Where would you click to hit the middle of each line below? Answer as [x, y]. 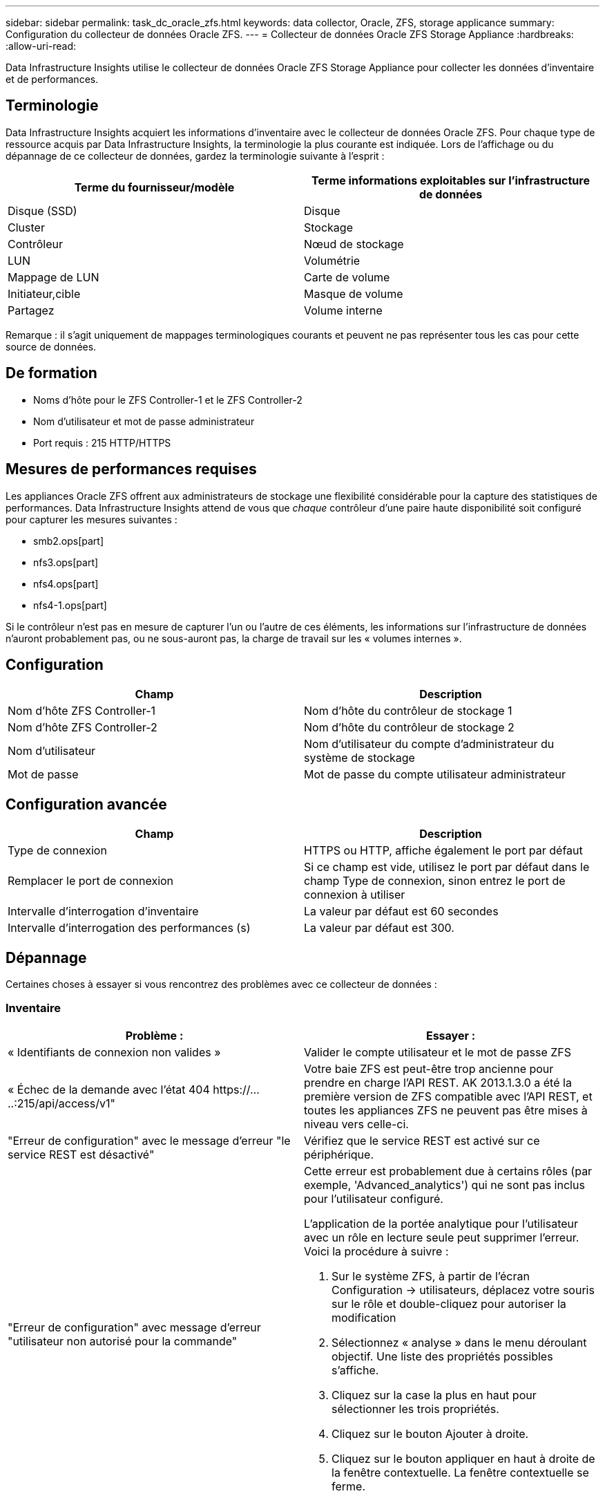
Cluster [26, 227]
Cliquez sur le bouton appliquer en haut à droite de [463, 1458]
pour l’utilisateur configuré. [374, 1198]
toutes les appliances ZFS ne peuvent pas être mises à [446, 1110]
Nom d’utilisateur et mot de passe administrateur [144, 421]
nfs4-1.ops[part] [70, 605]
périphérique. [339, 1154]
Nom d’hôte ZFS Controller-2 [83, 728]
